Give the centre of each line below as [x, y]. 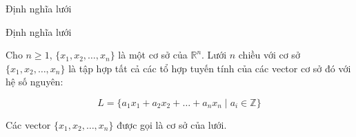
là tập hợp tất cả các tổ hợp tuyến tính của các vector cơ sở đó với [210, 68]
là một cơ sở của [153, 55]
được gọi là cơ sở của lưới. [172, 124]
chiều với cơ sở [269, 55]
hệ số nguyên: [34, 82]
